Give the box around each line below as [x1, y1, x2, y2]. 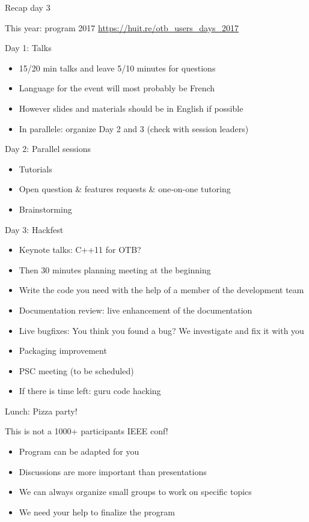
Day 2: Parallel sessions [5, 142, 91, 155]
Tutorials [19, 162, 52, 175]
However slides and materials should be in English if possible [19, 102, 243, 114]
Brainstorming [19, 202, 72, 215]
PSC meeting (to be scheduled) [19, 364, 134, 377]
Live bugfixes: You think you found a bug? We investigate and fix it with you [19, 324, 304, 336]
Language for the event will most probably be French [19, 82, 215, 94]
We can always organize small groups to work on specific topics [19, 485, 252, 498]
